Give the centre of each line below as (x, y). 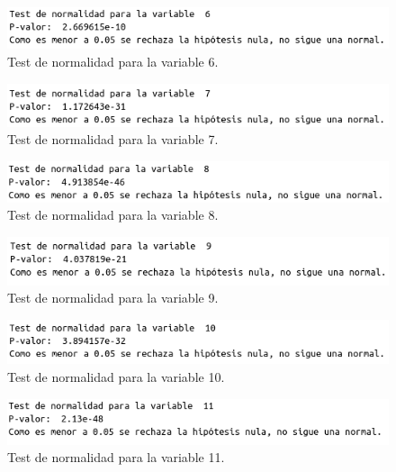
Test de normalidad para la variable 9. (113, 298)
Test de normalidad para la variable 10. (116, 376)
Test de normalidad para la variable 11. (116, 457)
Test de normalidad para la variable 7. (113, 139)
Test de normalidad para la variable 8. (113, 215)
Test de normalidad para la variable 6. (113, 62)
